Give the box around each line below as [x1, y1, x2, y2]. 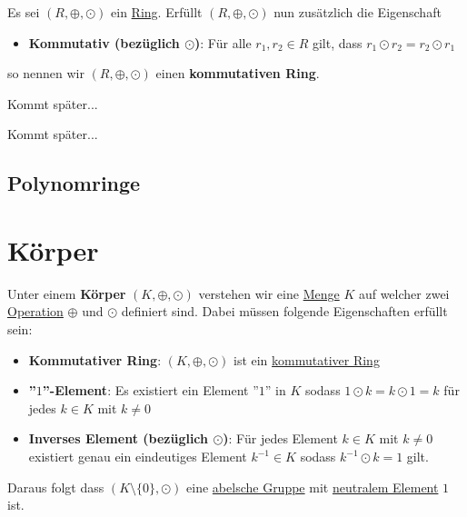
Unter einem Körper [7, 283, 126, 303]
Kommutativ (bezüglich [28, 33, 180, 52]
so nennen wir [7, 64, 84, 83]
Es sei [7, 3, 40, 21]
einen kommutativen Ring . [155, 64, 320, 83]
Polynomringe [7, 169, 141, 197]
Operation [7, 302, 64, 321]
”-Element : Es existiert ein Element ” [42, 381, 259, 400]
